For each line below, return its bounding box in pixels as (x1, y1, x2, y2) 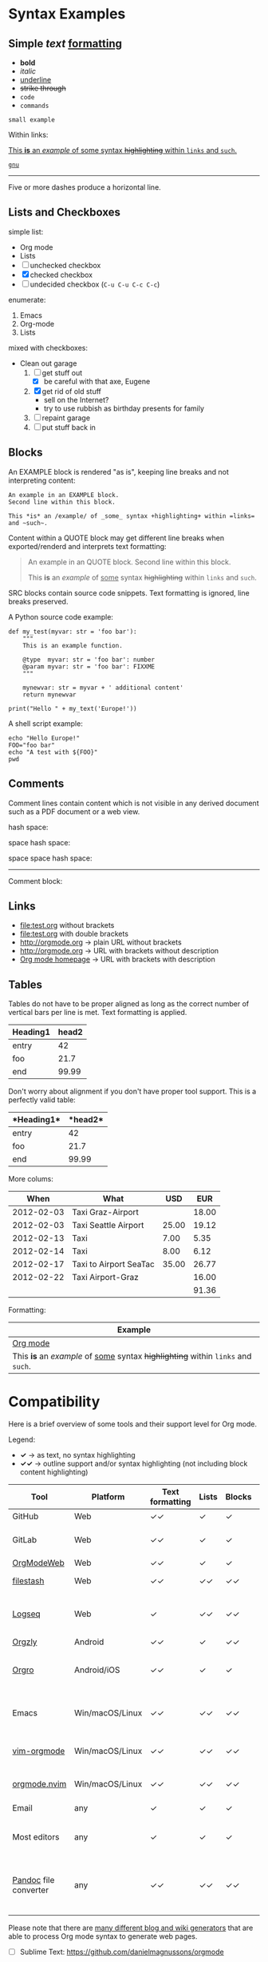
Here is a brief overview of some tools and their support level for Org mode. (8, 1419, 258, 1429)
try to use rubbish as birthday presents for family (43, 403, 205, 413)
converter (12, 1884, 49, 1896)
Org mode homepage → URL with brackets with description (19, 954, 215, 965)
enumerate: (8, 295, 46, 304)
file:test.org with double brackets (19, 929, 129, 939)
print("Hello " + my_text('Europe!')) (8, 704, 137, 712)
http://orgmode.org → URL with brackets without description (19, 946, 219, 956)
